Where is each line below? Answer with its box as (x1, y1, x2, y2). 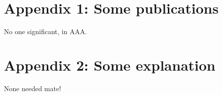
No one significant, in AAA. (4, 26, 87, 37)
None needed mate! (4, 83, 61, 93)
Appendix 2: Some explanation (4, 55, 216, 75)
